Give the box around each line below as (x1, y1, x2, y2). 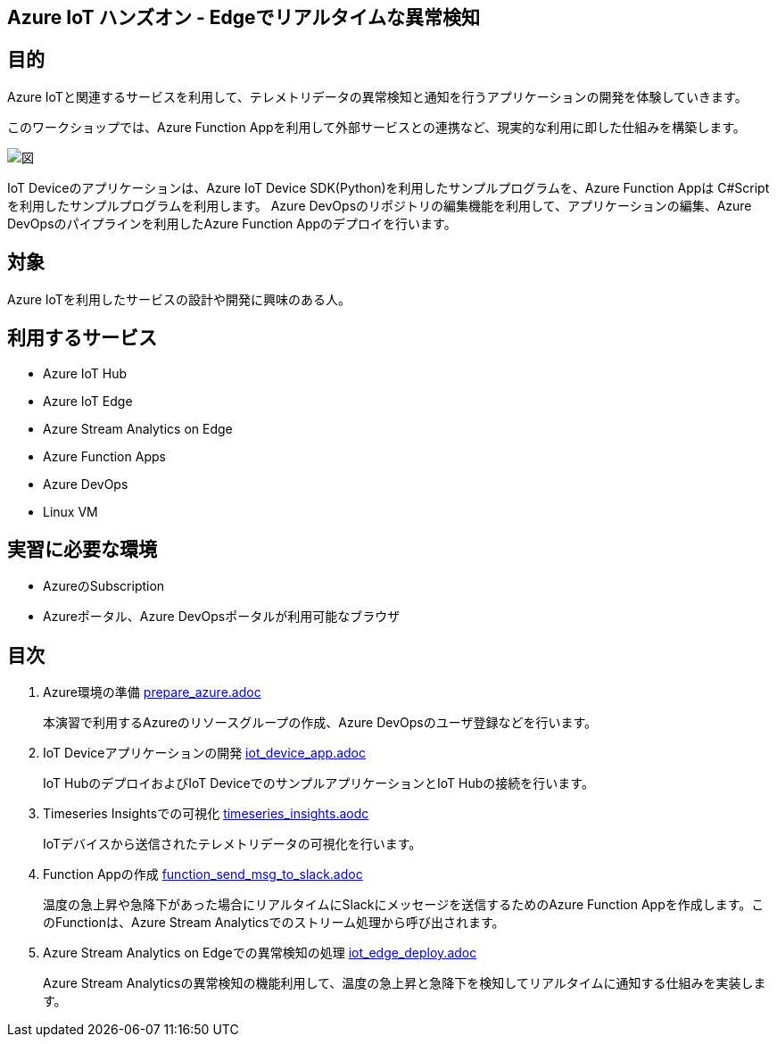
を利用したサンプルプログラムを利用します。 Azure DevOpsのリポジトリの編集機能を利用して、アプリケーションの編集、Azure (7, 197, 752, 213)
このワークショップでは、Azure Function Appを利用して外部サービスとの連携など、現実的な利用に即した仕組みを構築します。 (7, 119, 746, 135)
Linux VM (43, 503, 98, 519)
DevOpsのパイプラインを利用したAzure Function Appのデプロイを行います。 (7, 215, 457, 231)
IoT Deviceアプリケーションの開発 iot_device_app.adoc (43, 745, 366, 761)
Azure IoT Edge (43, 393, 133, 409)
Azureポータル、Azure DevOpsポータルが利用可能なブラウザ (43, 609, 401, 625)
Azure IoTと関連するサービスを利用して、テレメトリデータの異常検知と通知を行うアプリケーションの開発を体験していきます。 (7, 88, 748, 104)
